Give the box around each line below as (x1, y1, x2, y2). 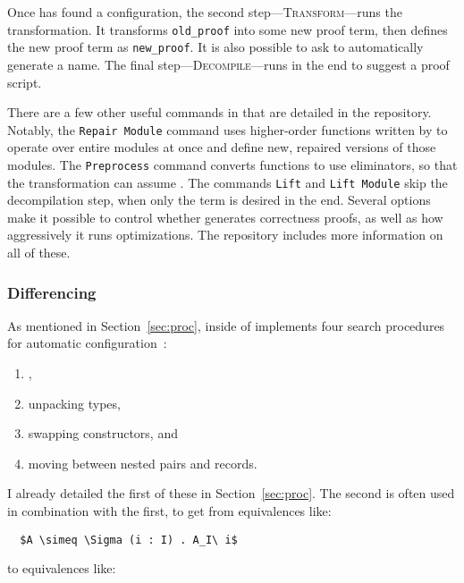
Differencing (7, 281, 97, 303)
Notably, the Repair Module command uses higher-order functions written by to (7, 120, 448, 139)
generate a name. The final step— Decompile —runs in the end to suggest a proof (7, 55, 450, 73)
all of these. (7, 243, 71, 262)
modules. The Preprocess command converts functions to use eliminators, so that (7, 155, 458, 173)
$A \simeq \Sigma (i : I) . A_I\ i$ (20, 533, 238, 546)
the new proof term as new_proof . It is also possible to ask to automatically (7, 38, 424, 56)
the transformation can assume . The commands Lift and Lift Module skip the (7, 173, 448, 191)
